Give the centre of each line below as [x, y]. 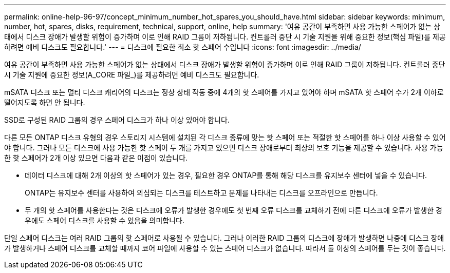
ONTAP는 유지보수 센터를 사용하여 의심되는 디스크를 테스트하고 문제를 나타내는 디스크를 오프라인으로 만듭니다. [201, 193]
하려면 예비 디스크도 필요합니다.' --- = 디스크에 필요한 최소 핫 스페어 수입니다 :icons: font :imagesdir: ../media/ [183, 47]
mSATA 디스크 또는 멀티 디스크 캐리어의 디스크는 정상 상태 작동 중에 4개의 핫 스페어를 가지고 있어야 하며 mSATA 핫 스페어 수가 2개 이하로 [224, 92]
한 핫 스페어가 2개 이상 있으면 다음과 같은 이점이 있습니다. [96, 158]
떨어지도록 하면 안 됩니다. [45, 102]
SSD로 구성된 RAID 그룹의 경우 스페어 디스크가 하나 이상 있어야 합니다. [117, 120]
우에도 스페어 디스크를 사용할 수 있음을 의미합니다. [105, 220]
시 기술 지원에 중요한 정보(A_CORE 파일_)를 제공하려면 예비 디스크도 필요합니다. [132, 75]
